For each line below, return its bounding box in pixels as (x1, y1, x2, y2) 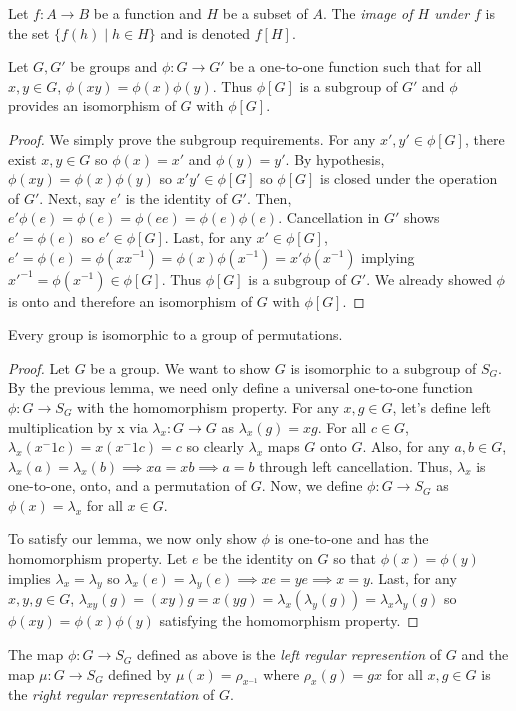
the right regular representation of (8, 684, 215, 705)
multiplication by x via (8, 416, 148, 437)
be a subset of (222, 3, 308, 23)
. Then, (246, 187, 292, 208)
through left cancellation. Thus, (259, 455, 453, 476)
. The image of (322, 3, 413, 23)
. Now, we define (261, 475, 363, 496)
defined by (108, 663, 172, 684)
